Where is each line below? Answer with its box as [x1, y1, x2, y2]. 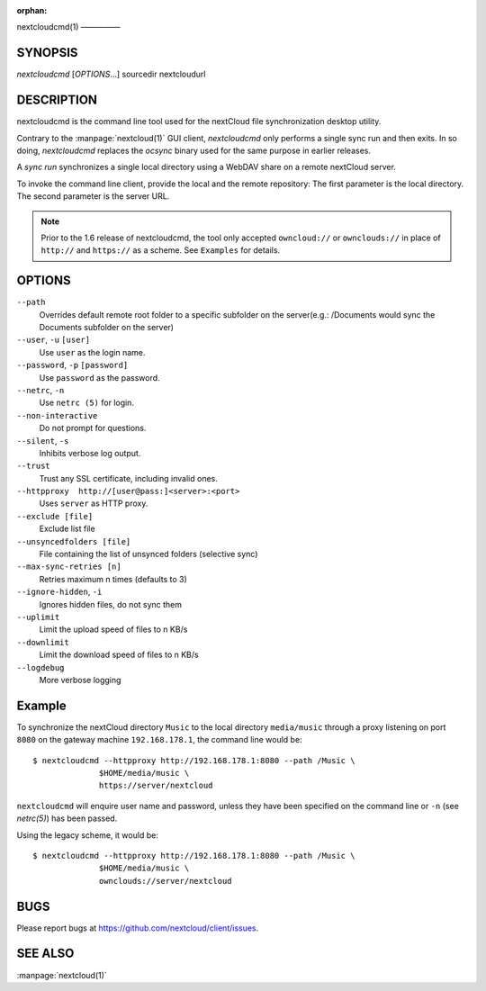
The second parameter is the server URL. [16, 191, 170, 202]
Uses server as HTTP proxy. [39, 498, 148, 509]
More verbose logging [39, 674, 121, 685]
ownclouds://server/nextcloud [99, 876, 233, 886]
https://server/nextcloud [99, 780, 213, 791]
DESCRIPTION [16, 93, 98, 108]
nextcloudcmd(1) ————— [16, 22, 121, 32]
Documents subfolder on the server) [39, 322, 175, 333]
